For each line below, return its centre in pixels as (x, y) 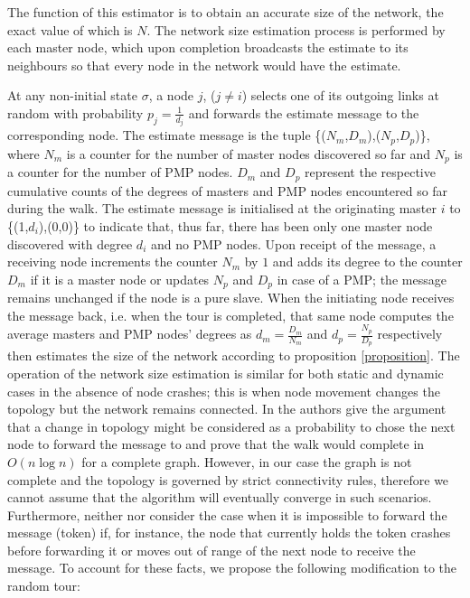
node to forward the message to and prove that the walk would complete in (216, 444)
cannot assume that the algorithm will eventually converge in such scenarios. (220, 497)
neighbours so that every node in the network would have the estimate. (204, 65)
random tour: (44, 586)
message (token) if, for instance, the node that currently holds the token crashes (229, 533)
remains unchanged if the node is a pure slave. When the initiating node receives (231, 298)
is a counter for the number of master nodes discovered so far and (249, 153)
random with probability (75, 112)
